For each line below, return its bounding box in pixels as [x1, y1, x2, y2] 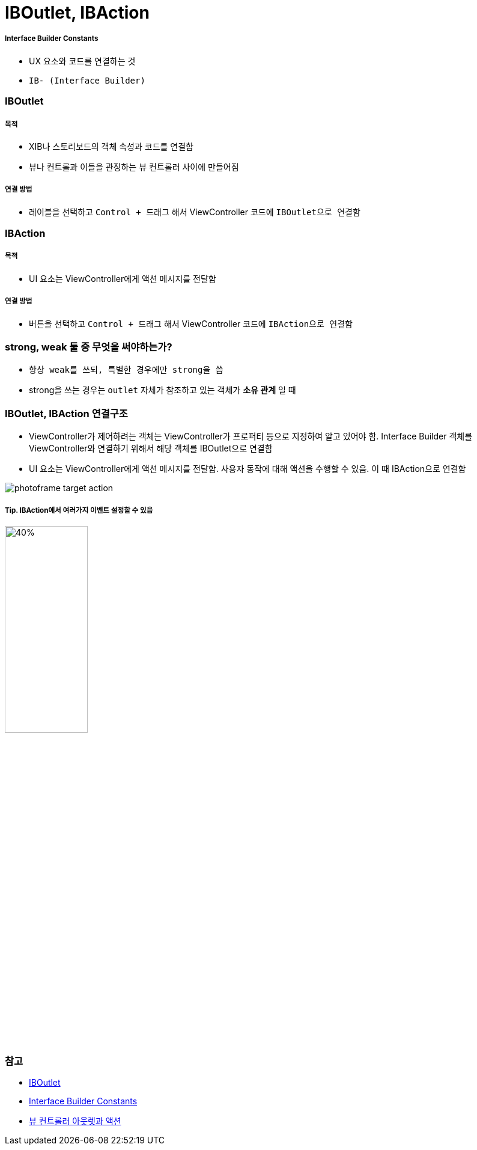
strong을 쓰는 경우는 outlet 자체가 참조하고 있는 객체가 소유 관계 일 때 [29, 385, 296, 396]
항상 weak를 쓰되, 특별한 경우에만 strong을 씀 [29, 365, 223, 375]
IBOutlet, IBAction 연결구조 [5, 407, 128, 420]
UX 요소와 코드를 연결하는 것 [29, 55, 136, 66]
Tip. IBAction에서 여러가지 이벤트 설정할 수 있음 [5, 506, 153, 515]
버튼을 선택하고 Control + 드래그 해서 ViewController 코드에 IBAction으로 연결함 [29, 318, 353, 329]
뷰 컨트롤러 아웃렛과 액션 [29, 1116, 121, 1127]
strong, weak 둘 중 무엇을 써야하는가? [5, 341, 172, 353]
